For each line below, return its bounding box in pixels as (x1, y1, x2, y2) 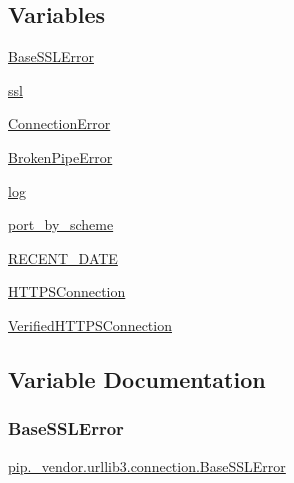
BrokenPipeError (8, 146, 113, 167)
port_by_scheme (8, 214, 114, 235)
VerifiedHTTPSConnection (8, 314, 172, 335)
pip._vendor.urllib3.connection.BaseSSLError (8, 455, 286, 476)
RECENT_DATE (8, 247, 118, 268)
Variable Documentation (8, 363, 266, 394)
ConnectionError (8, 113, 111, 134)
